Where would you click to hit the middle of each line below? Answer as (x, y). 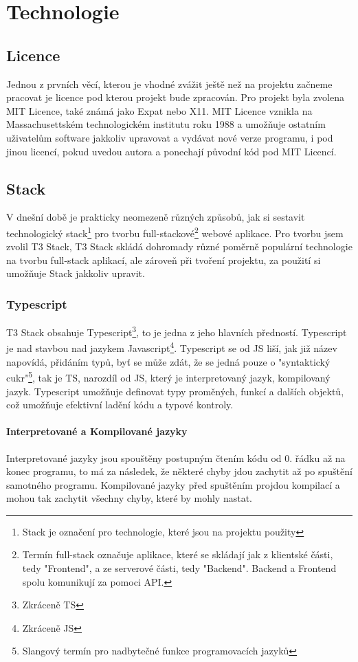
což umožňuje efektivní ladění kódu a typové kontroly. (120, 405)
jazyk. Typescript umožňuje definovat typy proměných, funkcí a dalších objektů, (175, 391)
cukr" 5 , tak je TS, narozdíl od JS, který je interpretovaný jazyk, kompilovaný (168, 376)
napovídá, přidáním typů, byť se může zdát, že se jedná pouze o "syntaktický (168, 361)
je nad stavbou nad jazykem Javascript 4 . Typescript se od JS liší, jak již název (172, 347)
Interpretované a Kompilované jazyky (97, 431)
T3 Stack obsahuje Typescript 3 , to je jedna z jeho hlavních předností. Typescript (177, 331)
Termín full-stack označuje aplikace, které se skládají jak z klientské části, (178, 554)
